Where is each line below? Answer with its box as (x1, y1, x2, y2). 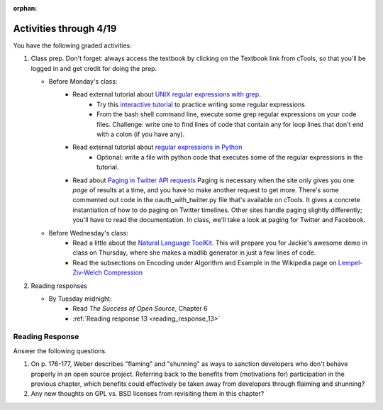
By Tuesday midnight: (48, 294, 113, 303)
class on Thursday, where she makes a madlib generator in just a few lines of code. (72, 248, 316, 257)
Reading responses (30, 281, 88, 290)
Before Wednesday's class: (48, 228, 128, 237)
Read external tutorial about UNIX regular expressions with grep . (72, 90, 262, 99)
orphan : (13, 4, 38, 12)
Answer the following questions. (13, 346, 108, 355)
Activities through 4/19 (13, 22, 117, 35)
